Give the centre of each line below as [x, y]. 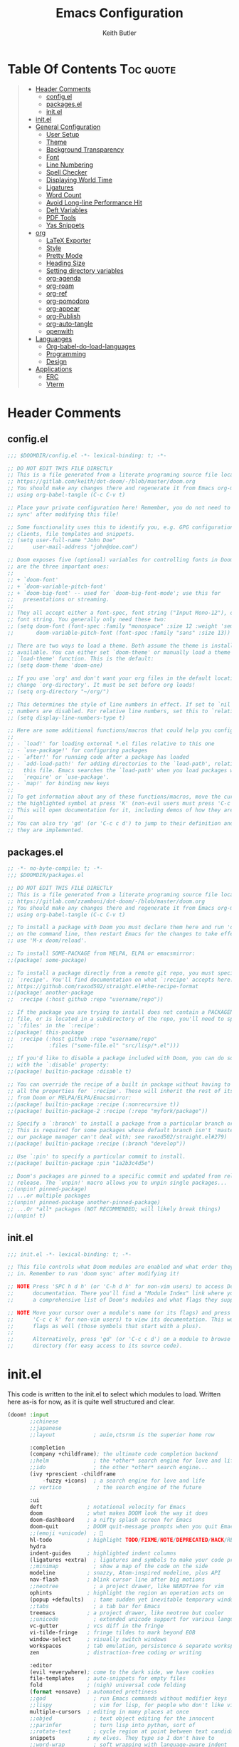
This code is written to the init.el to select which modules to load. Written [114, 1394]
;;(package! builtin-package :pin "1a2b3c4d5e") [81, 1163]
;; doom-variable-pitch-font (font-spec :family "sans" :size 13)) [119, 633]
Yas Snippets [65, 225]
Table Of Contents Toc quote [92, 69]
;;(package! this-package [46, 1032]
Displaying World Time [79, 180]
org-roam [60, 286]
